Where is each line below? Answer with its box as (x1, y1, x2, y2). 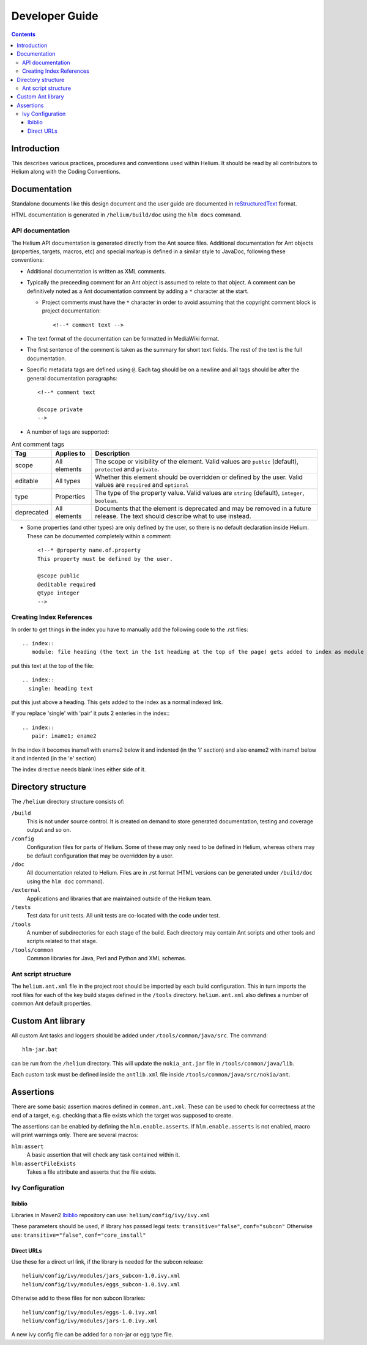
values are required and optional (95, 481, 189, 489)
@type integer (37, 590, 80, 596)
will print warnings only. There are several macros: (11, 1132, 139, 1139)
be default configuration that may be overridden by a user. (26, 852, 174, 859)
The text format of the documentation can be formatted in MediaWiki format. (26, 335, 220, 343)
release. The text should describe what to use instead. (95, 512, 251, 521)
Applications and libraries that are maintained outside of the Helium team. (26, 895, 212, 902)
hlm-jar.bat (22, 1046, 58, 1053)
